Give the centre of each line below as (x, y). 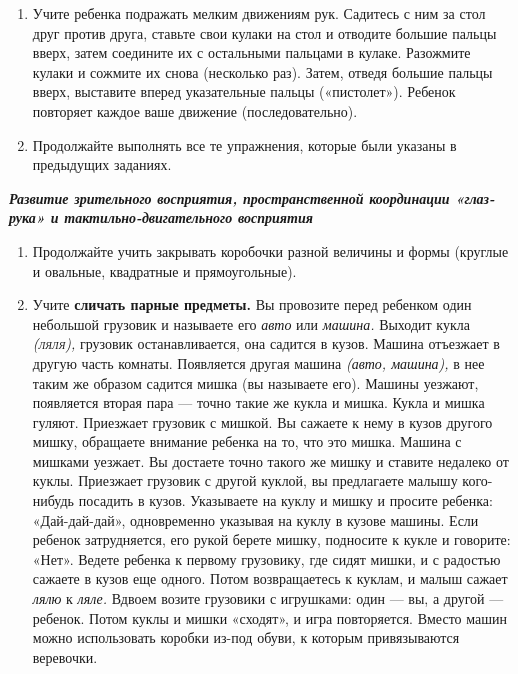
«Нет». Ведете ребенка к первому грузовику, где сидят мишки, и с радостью (266, 558)
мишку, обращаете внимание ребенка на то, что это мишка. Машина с (247, 441)
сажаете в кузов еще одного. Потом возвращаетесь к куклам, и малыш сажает (270, 578)
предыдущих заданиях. (102, 164)
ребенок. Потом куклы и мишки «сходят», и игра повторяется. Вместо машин (269, 617)
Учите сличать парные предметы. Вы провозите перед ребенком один (252, 304)
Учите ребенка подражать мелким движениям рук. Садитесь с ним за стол (259, 13)
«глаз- (475, 197)
